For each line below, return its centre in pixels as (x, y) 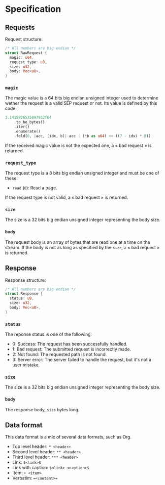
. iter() (22, 127)
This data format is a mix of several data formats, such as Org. (68, 437)
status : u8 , (22, 298)
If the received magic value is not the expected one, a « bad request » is (78, 145)
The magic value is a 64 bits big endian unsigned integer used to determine (82, 98)
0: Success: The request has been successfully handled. (70, 344)
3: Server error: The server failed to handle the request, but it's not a (82, 360)
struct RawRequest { (26, 53)
